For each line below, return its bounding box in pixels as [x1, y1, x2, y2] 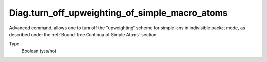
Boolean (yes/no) [21, 48, 57, 54]
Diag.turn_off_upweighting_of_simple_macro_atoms [9, 7, 228, 18]
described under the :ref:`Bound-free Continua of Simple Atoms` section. [9, 31, 158, 37]
